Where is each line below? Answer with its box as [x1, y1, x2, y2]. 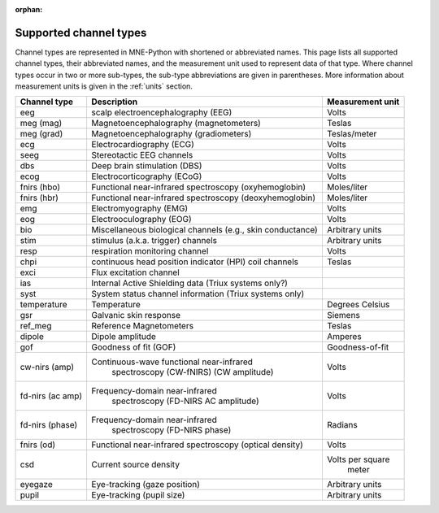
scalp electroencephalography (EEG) [91, 107, 233, 118]
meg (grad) [20, 128, 63, 140]
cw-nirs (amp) [20, 362, 75, 373]
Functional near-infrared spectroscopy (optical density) [91, 439, 304, 450]
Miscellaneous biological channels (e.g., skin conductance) [91, 224, 319, 236]
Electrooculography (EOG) [91, 214, 193, 225]
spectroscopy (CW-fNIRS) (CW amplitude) [111, 367, 274, 378]
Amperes [326, 331, 362, 342]
